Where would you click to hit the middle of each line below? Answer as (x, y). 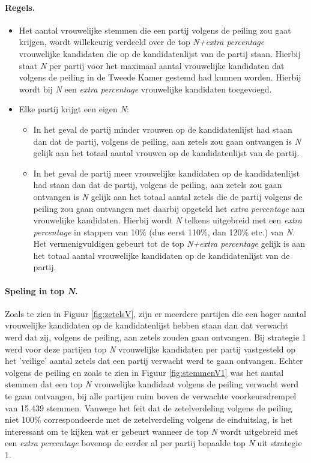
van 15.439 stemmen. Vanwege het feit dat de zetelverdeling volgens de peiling (149, 407)
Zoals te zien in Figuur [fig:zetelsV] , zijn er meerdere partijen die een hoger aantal (155, 313)
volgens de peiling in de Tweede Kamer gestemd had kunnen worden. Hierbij (160, 77)
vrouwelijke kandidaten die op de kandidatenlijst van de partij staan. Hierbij (160, 53)
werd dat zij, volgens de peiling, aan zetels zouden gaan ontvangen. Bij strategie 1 (155, 337)
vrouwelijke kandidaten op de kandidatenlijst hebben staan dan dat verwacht (147, 325)
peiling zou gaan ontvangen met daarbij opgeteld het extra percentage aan (169, 208)
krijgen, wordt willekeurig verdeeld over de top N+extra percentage (142, 42)
